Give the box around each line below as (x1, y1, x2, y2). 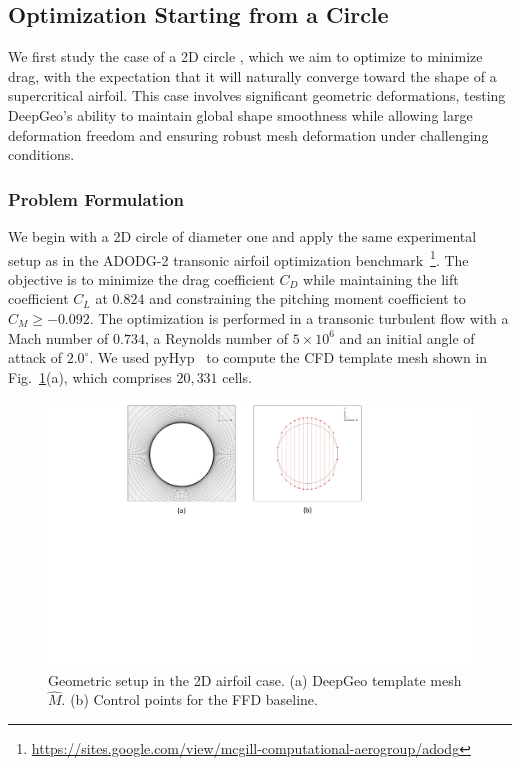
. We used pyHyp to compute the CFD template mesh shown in (89, 347, 488, 368)
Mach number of (8, 327, 109, 348)
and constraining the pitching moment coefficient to (149, 288, 466, 309)
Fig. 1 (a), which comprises (8, 366, 172, 387)
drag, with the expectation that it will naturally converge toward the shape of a (8, 65, 497, 86)
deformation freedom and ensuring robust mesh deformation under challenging (8, 124, 489, 145)
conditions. (8, 144, 75, 165)
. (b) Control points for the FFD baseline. (61, 689, 318, 710)
